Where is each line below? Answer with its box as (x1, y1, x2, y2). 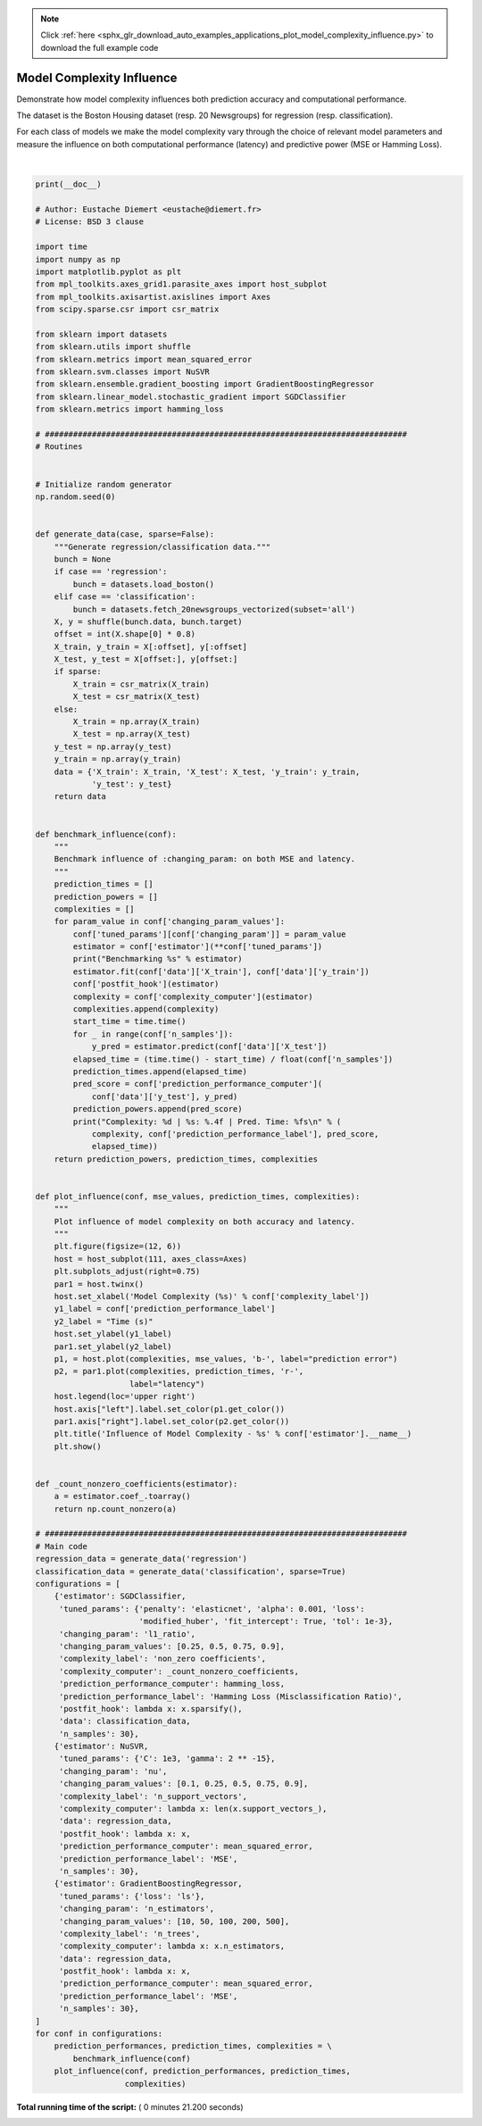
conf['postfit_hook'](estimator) (72, 979, 220, 989)
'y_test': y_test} (91, 779, 173, 789)
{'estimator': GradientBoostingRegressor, (54, 1879, 243, 1888)
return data (54, 791, 107, 802)
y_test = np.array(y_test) (54, 741, 173, 752)
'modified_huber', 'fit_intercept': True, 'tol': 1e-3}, (138, 1616, 394, 1627)
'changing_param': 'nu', (58, 1766, 168, 1776)
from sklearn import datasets (35, 329, 168, 339)
